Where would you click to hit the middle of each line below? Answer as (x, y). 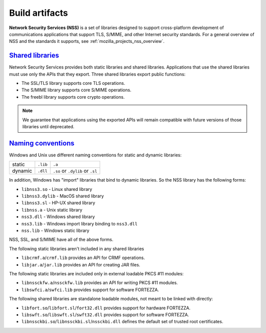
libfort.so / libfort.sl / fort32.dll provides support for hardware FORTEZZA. (106, 308)
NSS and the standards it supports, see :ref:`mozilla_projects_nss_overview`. (87, 41)
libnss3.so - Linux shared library (57, 189)
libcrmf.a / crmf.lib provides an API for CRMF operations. (83, 258)
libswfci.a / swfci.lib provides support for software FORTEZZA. (90, 290)
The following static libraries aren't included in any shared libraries (77, 249)
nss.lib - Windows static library (55, 230)
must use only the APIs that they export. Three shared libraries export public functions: (97, 74)
